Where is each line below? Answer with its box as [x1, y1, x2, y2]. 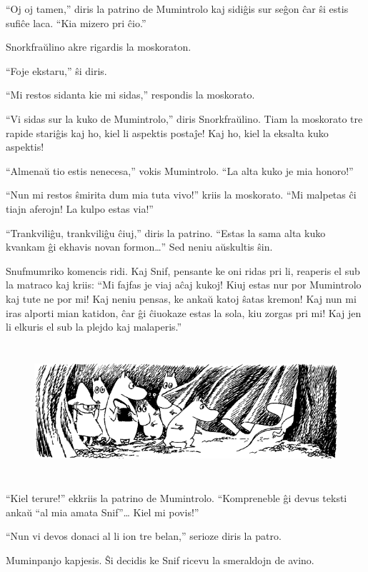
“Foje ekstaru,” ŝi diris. [6, 63, 107, 78]
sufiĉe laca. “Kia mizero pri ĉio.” [6, 15, 146, 30]
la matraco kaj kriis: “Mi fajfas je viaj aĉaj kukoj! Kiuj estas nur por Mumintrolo [6, 277, 362, 292]
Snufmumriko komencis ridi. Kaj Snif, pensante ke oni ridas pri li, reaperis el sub [6, 263, 360, 278]
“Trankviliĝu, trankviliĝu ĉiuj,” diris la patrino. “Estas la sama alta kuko [6, 225, 326, 240]
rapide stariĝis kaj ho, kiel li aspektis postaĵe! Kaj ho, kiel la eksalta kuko [6, 125, 329, 140]
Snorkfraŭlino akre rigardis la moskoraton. [6, 39, 192, 54]
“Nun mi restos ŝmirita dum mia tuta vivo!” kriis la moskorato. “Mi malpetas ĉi [6, 187, 357, 202]
